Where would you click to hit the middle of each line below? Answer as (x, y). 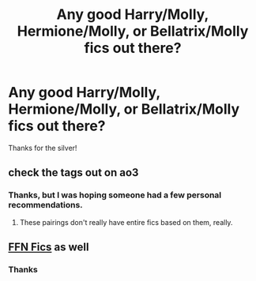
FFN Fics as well (49, 247)
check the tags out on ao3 (73, 172)
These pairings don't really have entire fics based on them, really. (126, 222)
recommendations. (45, 205)
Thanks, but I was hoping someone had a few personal (115, 195)
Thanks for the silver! (43, 148)
